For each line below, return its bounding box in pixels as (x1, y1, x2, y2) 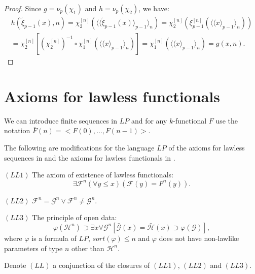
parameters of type (4, 242, 63, 253)
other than (71, 242, 104, 253)
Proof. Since (4, 3, 42, 13)
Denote (4, 260, 26, 270)
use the (215, 115, 238, 126)
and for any (131, 115, 167, 126)
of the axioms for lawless (168, 142, 245, 153)
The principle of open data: (32, 212, 117, 223)
